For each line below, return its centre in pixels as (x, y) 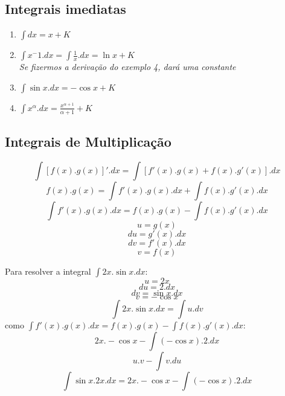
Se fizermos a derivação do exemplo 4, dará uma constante (127, 67)
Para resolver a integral (48, 271)
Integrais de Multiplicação (88, 142)
